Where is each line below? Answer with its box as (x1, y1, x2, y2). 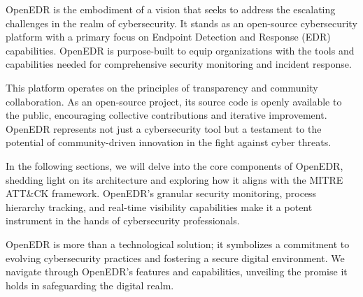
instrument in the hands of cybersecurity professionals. (6, 213, 240, 228)
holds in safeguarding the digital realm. (6, 277, 174, 292)
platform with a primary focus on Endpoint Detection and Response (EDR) (6, 29, 331, 44)
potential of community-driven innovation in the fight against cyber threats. (6, 135, 332, 150)
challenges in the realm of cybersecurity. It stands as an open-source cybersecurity (6, 15, 357, 30)
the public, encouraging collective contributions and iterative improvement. (6, 108, 327, 122)
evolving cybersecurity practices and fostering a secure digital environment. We (6, 250, 345, 265)
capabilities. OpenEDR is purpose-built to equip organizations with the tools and (6, 43, 355, 57)
